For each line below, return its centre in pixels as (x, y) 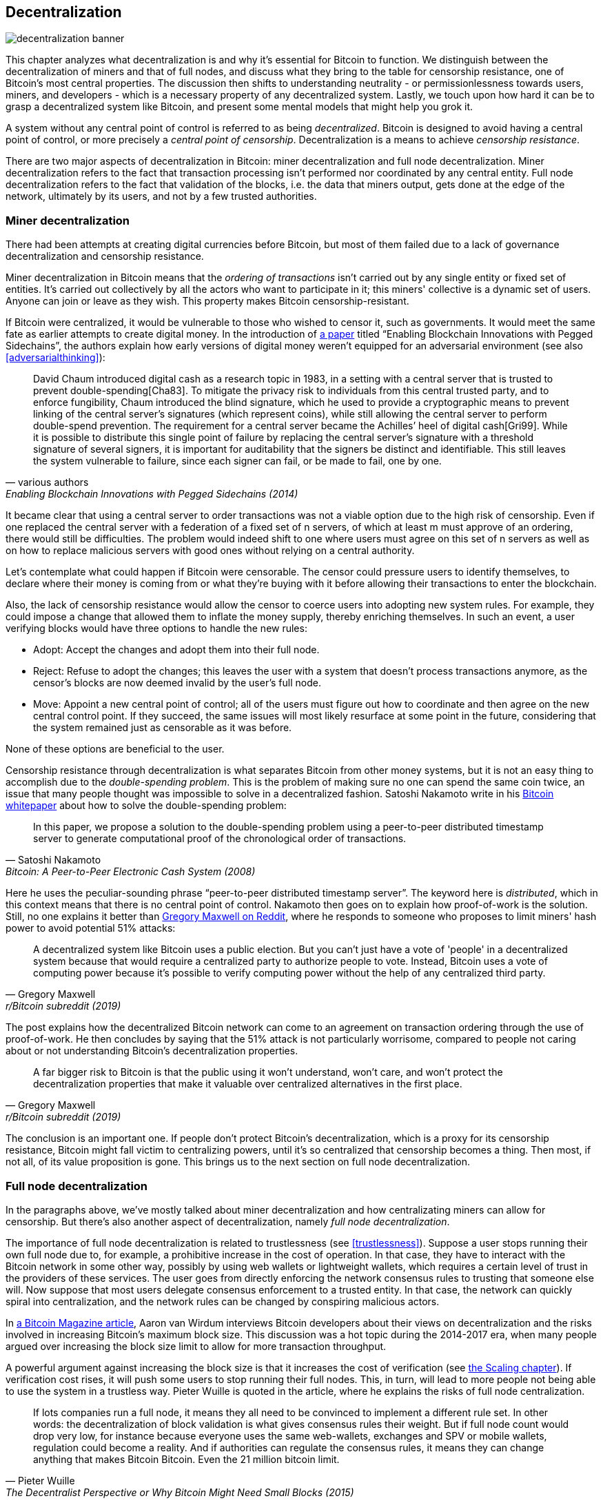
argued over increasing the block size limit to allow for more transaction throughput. (196, 1346)
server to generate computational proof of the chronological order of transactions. (220, 839)
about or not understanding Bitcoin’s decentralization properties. (152, 1051)
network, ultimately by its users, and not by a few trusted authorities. (161, 196)
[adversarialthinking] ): (55, 358)
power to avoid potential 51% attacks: (91, 928)
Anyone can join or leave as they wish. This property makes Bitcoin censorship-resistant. (207, 301)
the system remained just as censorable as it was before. (163, 728)
